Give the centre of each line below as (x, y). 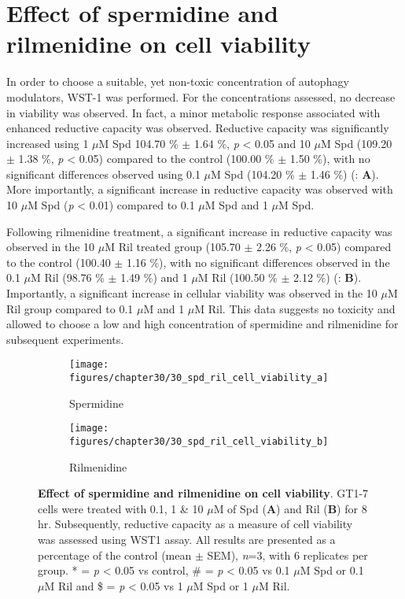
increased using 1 (48, 143)
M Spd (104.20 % (253, 174)
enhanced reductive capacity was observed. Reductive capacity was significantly (198, 128)
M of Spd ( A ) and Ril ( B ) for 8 (290, 508)
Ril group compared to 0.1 (70, 308)
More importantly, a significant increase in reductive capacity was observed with (200, 189)
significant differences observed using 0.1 (103, 174)
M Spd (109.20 (356, 143)
